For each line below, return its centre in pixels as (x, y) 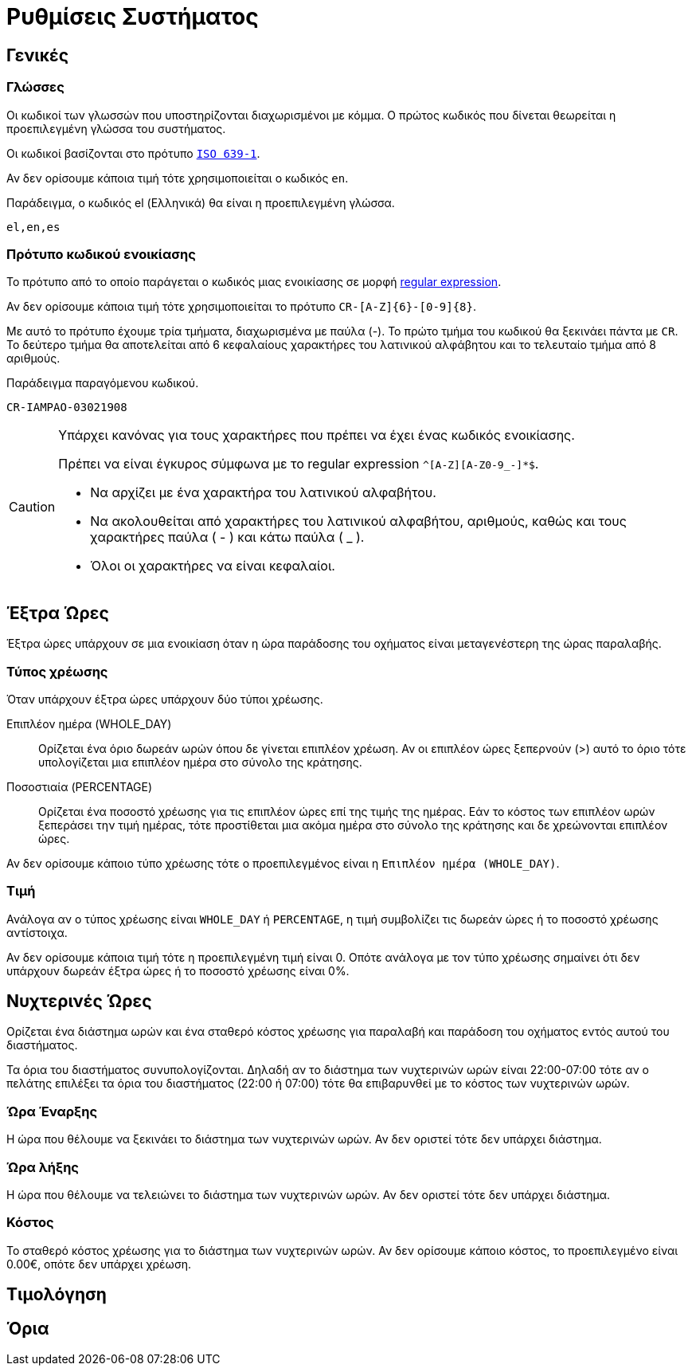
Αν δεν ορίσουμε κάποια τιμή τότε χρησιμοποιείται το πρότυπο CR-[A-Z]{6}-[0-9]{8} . (242, 307)
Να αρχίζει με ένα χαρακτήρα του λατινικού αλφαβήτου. (263, 493)
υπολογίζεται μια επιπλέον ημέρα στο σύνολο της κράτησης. (200, 762)
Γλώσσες (35, 87)
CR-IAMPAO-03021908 (67, 408)
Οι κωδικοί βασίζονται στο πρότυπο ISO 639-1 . (133, 153)
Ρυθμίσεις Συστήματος (133, 17)
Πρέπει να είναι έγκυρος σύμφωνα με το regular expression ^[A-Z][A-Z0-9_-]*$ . (299, 464)
